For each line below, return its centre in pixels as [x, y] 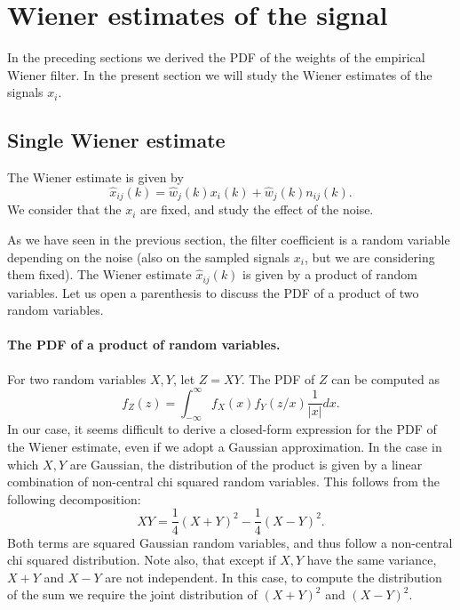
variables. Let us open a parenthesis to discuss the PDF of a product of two [213, 292]
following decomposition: [74, 498]
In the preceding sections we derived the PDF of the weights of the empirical [216, 57]
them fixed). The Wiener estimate [99, 274]
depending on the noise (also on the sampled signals [149, 257]
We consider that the [64, 209]
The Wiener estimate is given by [95, 177]
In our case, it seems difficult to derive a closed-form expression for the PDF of [222, 429]
